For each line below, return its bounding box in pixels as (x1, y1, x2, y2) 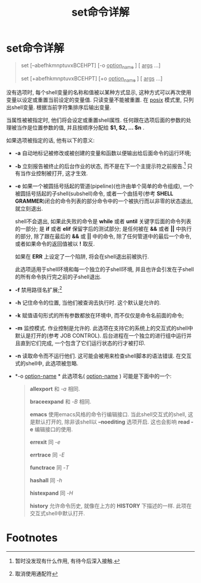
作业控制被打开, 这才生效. (25, 170, 88, 177)
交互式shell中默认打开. (29, 509, 86, 516)
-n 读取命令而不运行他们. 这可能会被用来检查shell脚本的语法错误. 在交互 (14, 352, 192, 359)
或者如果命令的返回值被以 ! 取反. (14, 241, 95, 248)
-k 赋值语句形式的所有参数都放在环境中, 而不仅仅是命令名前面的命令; (14, 311, 184, 318)
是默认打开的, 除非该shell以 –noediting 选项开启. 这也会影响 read (29, 418, 190, 425)
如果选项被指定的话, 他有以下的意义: (6, 136, 95, 144)
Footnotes (6, 531, 58, 545)
